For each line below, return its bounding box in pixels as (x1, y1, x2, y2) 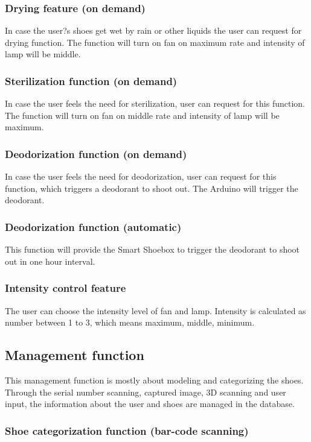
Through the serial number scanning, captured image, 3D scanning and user (5, 385, 286, 398)
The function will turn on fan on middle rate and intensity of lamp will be (5, 109, 280, 121)
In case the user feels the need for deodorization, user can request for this (5, 170, 277, 183)
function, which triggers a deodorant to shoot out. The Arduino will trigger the (5, 182, 298, 194)
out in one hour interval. (5, 254, 95, 267)
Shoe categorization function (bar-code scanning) (5, 423, 249, 438)
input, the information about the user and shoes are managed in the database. (5, 397, 295, 410)
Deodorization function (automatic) (5, 219, 182, 234)
